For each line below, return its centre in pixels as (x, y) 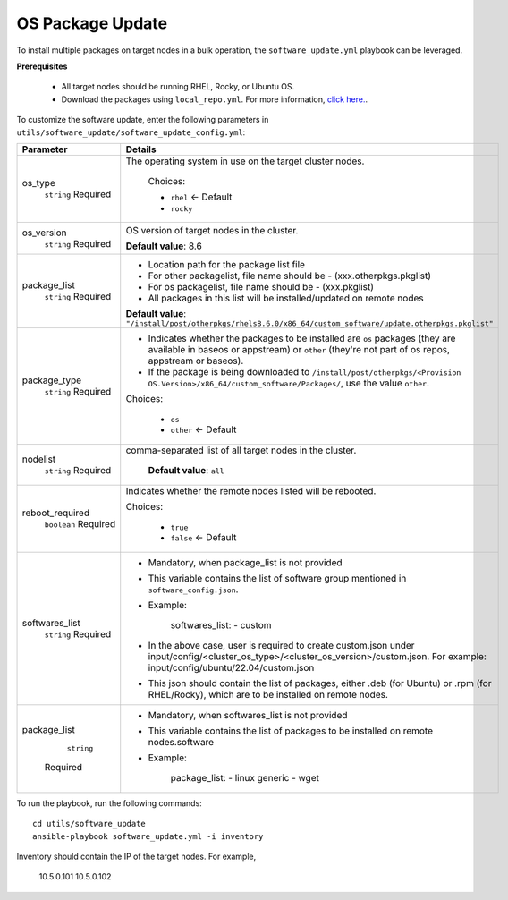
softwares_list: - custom (221, 624)
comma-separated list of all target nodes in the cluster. (241, 450)
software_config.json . (193, 589)
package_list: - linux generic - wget (245, 777)
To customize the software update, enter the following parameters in (143, 120)
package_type (52, 380)
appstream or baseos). (196, 361)
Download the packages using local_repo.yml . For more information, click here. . (215, 99)
